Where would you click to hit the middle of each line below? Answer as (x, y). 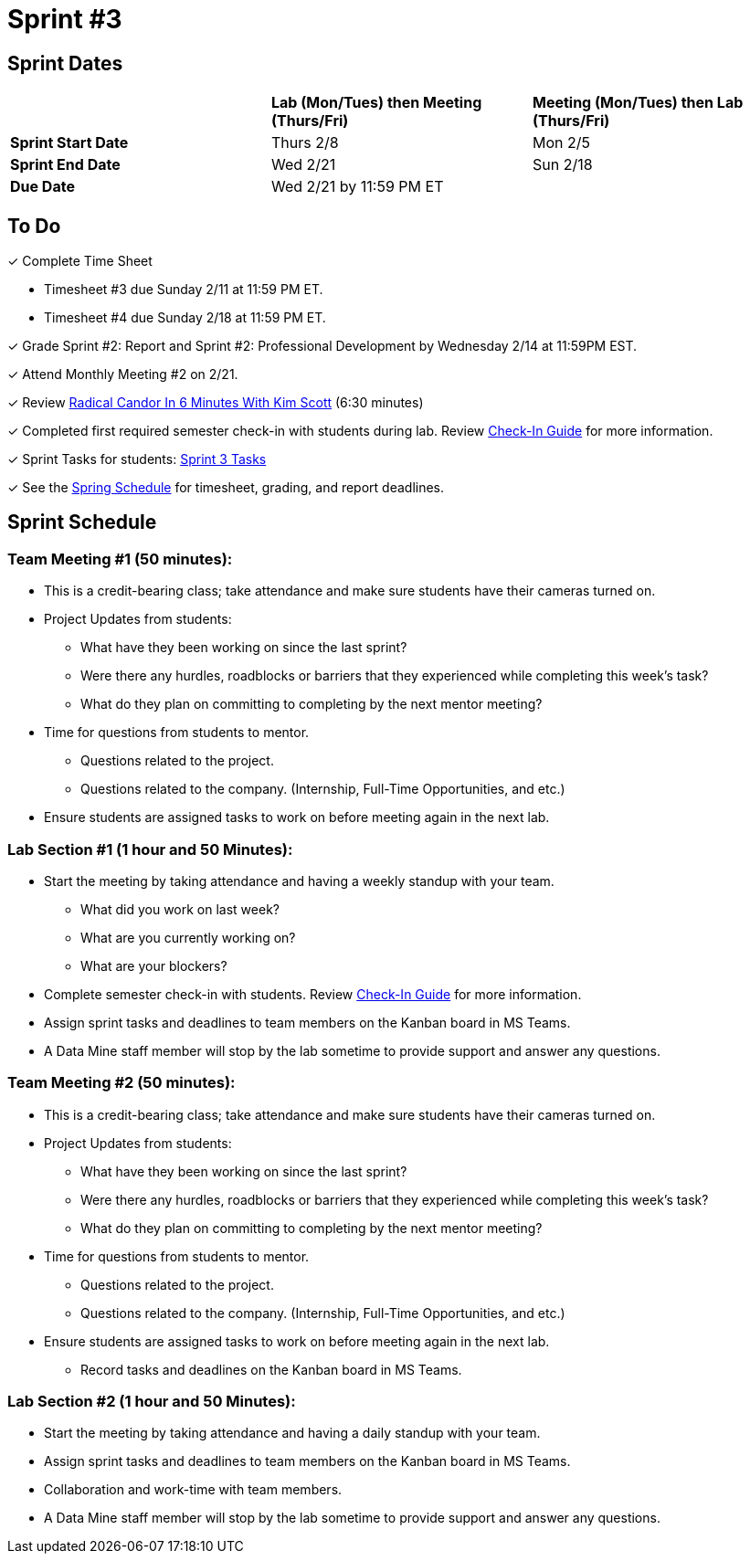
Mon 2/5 (561, 143)
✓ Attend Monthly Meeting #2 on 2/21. (123, 374)
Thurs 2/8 (305, 143)
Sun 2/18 (562, 165)
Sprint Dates (65, 63)
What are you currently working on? (188, 937)
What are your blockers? (154, 965)
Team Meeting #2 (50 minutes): (121, 1083)
